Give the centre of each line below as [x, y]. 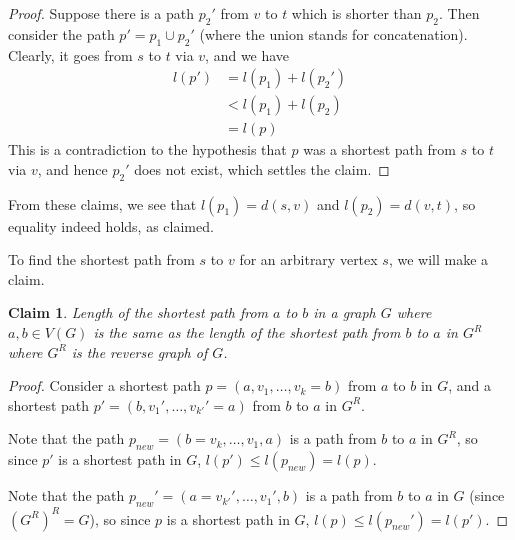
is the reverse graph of [139, 351]
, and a [470, 385]
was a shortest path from [379, 149]
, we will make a [438, 259]
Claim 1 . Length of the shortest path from [138, 312]
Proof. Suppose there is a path [101, 13]
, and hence [72, 168]
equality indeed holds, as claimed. [111, 225]
